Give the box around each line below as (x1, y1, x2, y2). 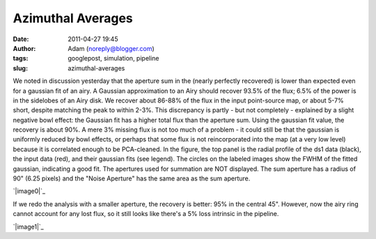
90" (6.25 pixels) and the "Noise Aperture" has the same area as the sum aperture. (13, 174, 251, 183)
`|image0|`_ (13, 187, 45, 195)
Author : (13, 44, 36, 52)
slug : (13, 63, 28, 72)
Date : (13, 35, 29, 43)
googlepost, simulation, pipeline (68, 54, 159, 63)
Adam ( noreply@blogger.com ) (68, 44, 155, 52)
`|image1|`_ (13, 222, 45, 231)
